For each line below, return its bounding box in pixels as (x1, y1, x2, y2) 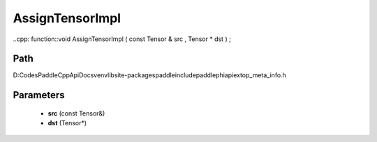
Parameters (13, 89, 65, 101)
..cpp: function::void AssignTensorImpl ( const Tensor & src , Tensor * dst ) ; (13, 35, 232, 43)
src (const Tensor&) (47, 109, 105, 118)
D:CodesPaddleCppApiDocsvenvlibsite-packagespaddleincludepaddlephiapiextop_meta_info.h (13, 71, 286, 79)
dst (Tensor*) (47, 119, 87, 127)
